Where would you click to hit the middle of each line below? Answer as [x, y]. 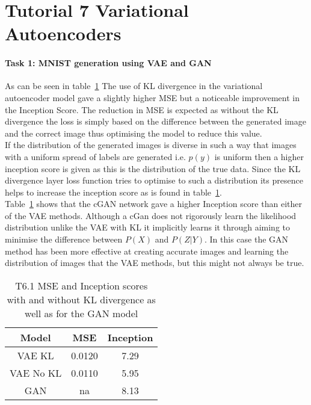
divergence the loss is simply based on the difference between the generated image [155, 121]
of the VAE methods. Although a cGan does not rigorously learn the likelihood [151, 215]
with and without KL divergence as [81, 299]
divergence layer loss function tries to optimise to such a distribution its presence [154, 180]
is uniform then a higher [259, 156]
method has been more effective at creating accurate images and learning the [147, 251]
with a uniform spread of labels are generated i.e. [95, 156]
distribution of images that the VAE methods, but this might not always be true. [155, 263]
